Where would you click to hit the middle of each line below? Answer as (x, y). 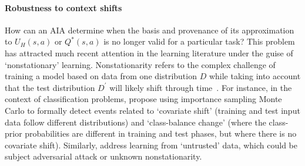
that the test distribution (50, 87)
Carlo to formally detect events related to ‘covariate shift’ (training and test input (152, 110)
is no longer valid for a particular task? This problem (199, 41)
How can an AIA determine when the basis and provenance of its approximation (150, 30)
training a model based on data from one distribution (101, 76)
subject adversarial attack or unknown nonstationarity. (103, 156)
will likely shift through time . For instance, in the (201, 87)
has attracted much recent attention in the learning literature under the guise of (149, 52)
